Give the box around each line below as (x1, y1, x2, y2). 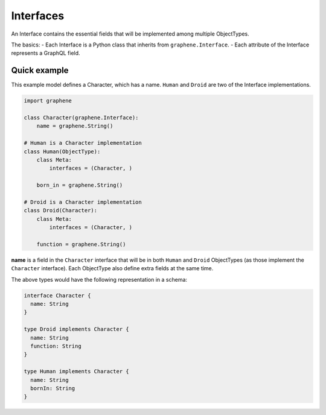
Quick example (11, 65, 69, 75)
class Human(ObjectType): (24, 148, 101, 155)
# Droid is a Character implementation (24, 198, 142, 205)
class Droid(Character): (24, 207, 98, 214)
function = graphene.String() (36, 241, 126, 247)
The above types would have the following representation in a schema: (11, 276, 187, 283)
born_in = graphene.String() (36, 182, 123, 189)
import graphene (24, 97, 72, 104)
